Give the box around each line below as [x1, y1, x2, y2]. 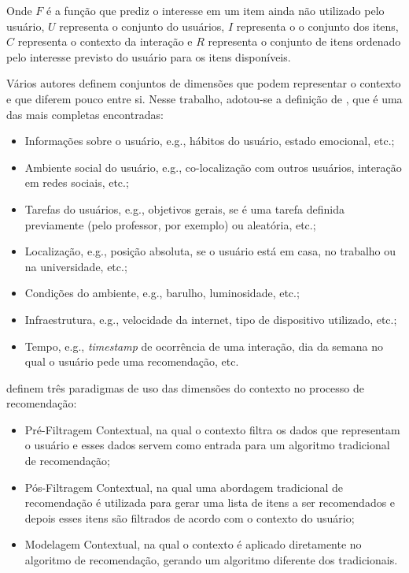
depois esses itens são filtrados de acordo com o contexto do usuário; [24, 509, 355, 526]
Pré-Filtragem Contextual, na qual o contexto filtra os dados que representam [24, 421, 400, 437]
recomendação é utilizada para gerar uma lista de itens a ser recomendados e [24, 494, 396, 511]
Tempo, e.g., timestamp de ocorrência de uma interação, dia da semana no [24, 337, 383, 354]
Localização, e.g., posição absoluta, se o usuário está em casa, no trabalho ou [24, 243, 396, 259]
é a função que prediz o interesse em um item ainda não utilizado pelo [46, 2, 385, 18]
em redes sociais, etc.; [24, 174, 129, 191]
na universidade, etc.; [24, 258, 127, 274]
